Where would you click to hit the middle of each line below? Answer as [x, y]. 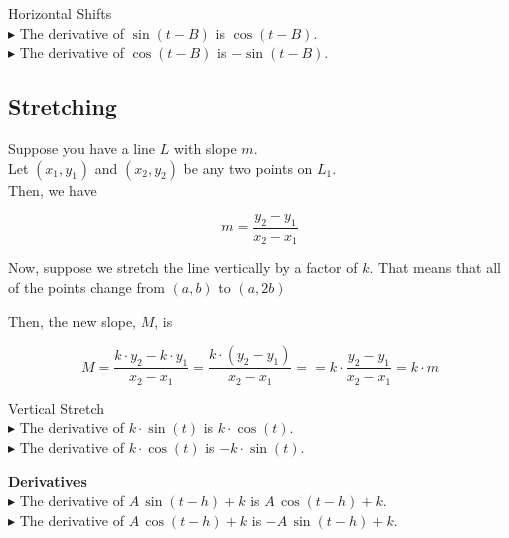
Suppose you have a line [82, 147]
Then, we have [52, 189]
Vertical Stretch [56, 407]
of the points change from [86, 287]
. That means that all [435, 267]
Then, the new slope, [72, 320]
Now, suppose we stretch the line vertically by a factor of [183, 267]
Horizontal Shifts [60, 13]
